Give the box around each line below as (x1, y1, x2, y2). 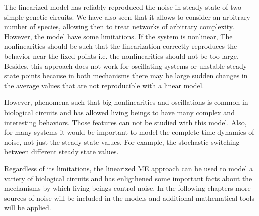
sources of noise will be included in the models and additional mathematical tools (4, 192, 254, 203)
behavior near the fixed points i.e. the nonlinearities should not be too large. (4, 50, 239, 61)
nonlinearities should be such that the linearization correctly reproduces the (4, 41, 237, 51)
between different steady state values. (4, 146, 119, 157)
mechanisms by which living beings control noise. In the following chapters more (4, 183, 251, 193)
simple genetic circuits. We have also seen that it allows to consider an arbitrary (4, 11, 251, 22)
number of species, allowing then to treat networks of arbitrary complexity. (4, 21, 234, 32)
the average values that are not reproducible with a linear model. (4, 80, 204, 90)
